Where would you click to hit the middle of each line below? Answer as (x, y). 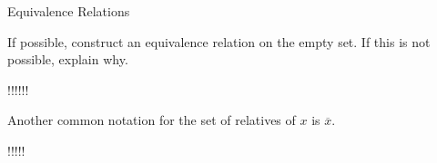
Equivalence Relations (69, 11)
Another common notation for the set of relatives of (152, 120)
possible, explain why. (68, 59)
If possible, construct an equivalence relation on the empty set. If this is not (219, 41)
